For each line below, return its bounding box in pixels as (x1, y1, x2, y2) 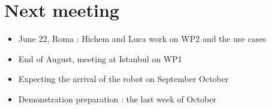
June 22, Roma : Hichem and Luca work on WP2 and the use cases (18, 32, 266, 45)
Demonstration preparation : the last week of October (18, 92, 216, 105)
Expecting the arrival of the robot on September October (18, 72, 229, 85)
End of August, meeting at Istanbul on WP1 (18, 52, 182, 65)
